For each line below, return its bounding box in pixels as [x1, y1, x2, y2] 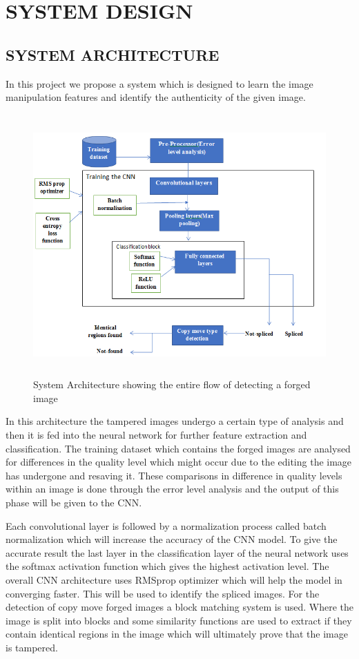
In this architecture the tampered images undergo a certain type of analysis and [6, 414, 344, 428]
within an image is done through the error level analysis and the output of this [6, 481, 339, 496]
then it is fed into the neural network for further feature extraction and [6, 428, 307, 442]
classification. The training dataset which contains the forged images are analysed [6, 441, 351, 455]
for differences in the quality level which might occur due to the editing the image [6, 455, 352, 469]
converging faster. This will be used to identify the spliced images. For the [6, 586, 320, 600]
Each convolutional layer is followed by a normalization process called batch [6, 518, 327, 533]
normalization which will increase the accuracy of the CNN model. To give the [6, 532, 338, 546]
